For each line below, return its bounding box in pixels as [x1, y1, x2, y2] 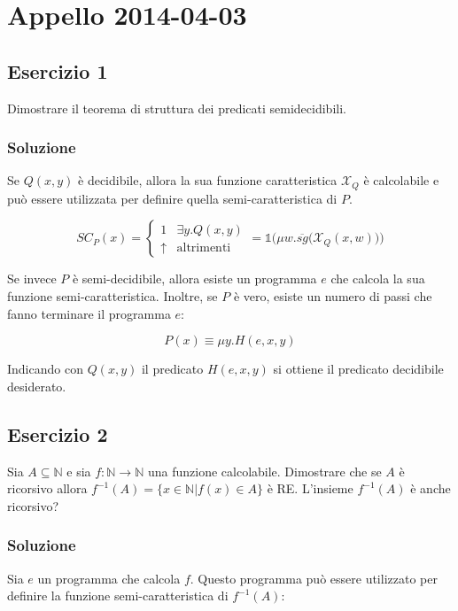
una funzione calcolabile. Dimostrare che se [147, 461, 382, 480]
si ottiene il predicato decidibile [273, 360, 444, 378]
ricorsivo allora [7, 479, 88, 498]
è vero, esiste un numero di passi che [233, 287, 432, 305]
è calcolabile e [363, 171, 439, 189]
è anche [410, 479, 451, 498]
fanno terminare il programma [7, 304, 171, 322]
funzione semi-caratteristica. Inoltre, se [7, 287, 218, 305]
